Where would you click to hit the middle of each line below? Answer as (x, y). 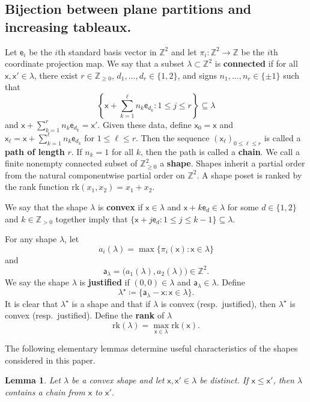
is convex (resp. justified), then (218, 303)
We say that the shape (46, 206)
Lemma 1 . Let (33, 380)
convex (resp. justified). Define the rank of (85, 315)
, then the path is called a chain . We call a (220, 151)
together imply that (92, 218)
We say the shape (37, 282)
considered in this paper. (50, 360)
